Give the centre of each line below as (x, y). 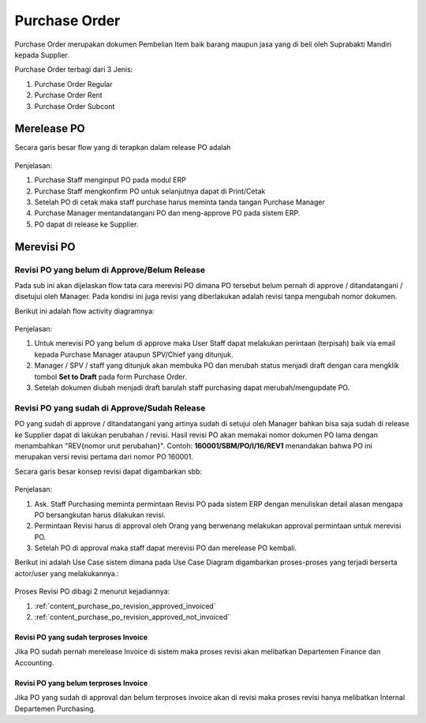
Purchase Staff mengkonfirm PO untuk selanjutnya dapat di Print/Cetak (150, 191)
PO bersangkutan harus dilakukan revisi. (100, 515)
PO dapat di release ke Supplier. (86, 224)
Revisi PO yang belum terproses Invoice (81, 683)
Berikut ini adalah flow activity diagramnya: (84, 311)
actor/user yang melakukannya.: (67, 573)
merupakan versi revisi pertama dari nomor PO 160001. (104, 457)
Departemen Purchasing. (55, 708)
